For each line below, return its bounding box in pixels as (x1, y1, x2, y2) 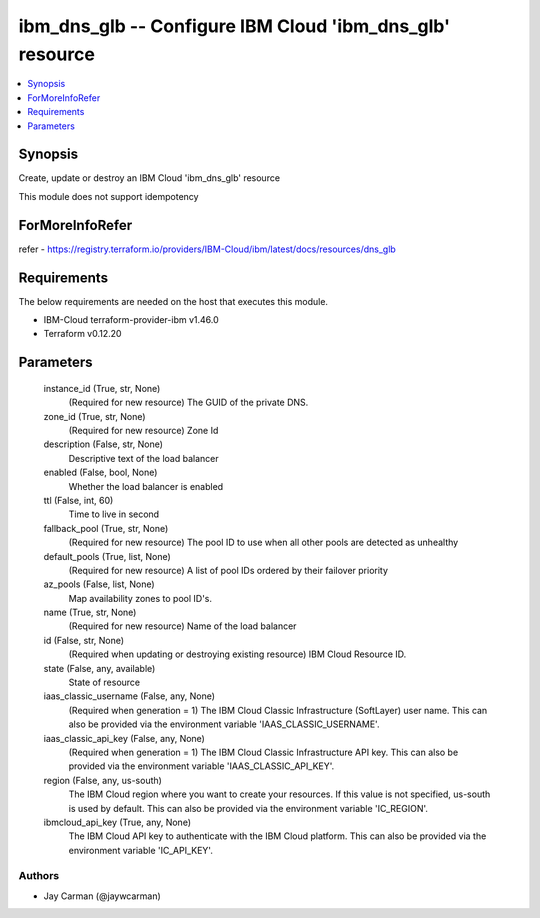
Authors (18, 869, 60, 883)
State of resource (68, 676, 141, 689)
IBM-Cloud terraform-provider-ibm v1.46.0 (43, 314, 219, 326)
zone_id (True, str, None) (43, 410, 146, 422)
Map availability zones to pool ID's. (68, 592, 213, 604)
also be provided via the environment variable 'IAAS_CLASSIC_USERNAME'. (68, 718, 380, 730)
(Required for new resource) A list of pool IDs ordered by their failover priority (68, 564, 389, 576)
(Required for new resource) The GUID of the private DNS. (68, 396, 309, 409)
